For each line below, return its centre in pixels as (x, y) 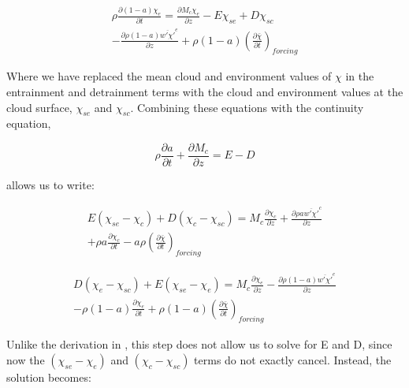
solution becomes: (49, 377)
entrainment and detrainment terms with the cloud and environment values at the (205, 92)
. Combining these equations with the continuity (247, 107)
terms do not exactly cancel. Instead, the (293, 359)
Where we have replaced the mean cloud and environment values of (169, 76)
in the (360, 76)
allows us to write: (50, 185)
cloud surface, (39, 107)
